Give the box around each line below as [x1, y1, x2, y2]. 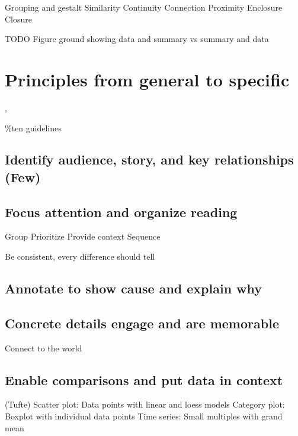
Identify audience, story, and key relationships [5, 150, 294, 169]
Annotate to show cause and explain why [5, 279, 262, 298]
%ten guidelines [5, 121, 62, 134]
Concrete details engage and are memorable [5, 314, 279, 332]
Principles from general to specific [5, 67, 290, 91]
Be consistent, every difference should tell [5, 250, 155, 263]
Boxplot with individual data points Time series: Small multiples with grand [5, 410, 283, 422]
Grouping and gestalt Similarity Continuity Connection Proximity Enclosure [5, 1, 283, 13]
